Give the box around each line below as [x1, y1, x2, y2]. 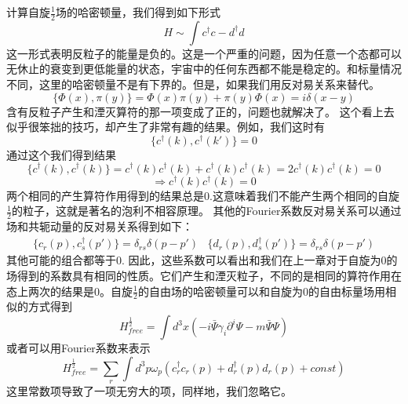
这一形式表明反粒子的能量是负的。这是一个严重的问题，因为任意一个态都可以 [6, 45, 402, 61]
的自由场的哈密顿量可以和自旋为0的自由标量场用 [137, 282, 385, 299]
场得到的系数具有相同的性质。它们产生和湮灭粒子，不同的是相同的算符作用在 [6, 268, 402, 284]
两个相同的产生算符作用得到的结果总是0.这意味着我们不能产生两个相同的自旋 [6, 187, 399, 203]
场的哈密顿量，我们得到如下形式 [55, 4, 220, 20]
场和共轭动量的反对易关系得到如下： [6, 218, 193, 235]
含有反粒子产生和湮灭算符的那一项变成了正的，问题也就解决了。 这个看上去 [6, 103, 395, 119]
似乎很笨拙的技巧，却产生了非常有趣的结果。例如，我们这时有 [6, 118, 325, 135]
